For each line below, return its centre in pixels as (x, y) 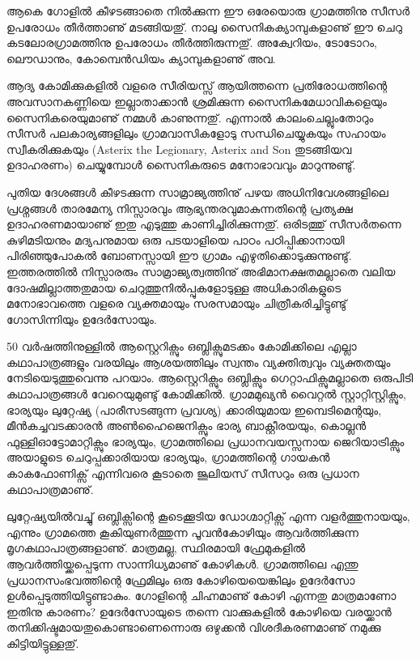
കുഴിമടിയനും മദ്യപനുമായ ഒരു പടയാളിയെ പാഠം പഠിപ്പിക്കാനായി (176, 239)
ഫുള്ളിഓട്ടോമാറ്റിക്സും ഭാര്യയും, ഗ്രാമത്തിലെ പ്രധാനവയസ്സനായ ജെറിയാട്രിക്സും (206, 441)
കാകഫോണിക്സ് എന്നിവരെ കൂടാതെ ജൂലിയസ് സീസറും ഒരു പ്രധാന (183, 473)
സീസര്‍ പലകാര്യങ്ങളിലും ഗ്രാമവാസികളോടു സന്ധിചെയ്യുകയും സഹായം (196, 133)
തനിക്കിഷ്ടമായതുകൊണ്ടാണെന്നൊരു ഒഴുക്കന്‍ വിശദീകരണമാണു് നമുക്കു (194, 627)
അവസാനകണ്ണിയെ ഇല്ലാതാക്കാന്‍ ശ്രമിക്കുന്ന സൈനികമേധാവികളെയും (197, 101)
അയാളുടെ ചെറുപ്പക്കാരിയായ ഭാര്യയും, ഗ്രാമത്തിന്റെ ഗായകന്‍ (168, 457)
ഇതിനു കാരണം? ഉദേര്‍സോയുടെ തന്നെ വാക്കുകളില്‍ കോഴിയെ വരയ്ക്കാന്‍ (199, 611)
